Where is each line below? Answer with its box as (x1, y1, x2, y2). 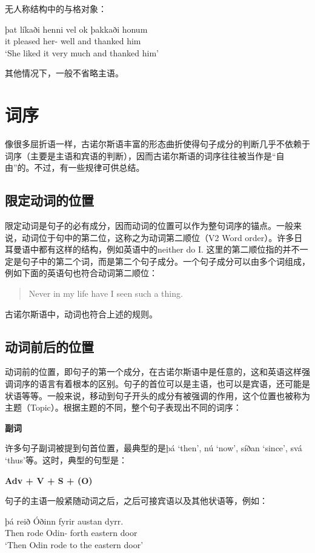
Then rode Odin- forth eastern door (5, 526, 138, 539)
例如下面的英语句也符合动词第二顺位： (5, 267, 157, 279)
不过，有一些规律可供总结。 (34, 161, 145, 174)
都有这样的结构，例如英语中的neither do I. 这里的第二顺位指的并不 (38, 243, 300, 256)
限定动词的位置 (5, 191, 94, 210)
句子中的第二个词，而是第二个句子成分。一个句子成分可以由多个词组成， (21, 254, 310, 267)
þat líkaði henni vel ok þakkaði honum (5, 22, 148, 35)
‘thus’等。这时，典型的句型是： (5, 454, 127, 466)
